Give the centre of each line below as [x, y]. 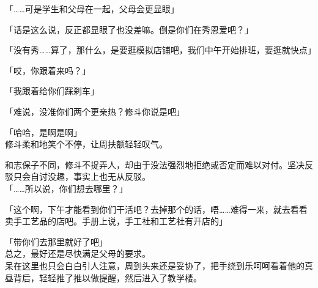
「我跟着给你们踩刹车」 [52, 91]
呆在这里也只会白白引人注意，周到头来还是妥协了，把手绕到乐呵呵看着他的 [155, 265]
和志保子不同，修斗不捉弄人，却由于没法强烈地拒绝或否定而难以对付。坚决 [155, 164]
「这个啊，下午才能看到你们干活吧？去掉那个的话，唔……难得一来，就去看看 [156, 209]
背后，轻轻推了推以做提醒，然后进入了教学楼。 [107, 277]
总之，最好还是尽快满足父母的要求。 [78, 253]
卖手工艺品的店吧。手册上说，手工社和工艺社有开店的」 [116, 221]
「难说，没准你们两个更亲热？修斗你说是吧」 [95, 111]
